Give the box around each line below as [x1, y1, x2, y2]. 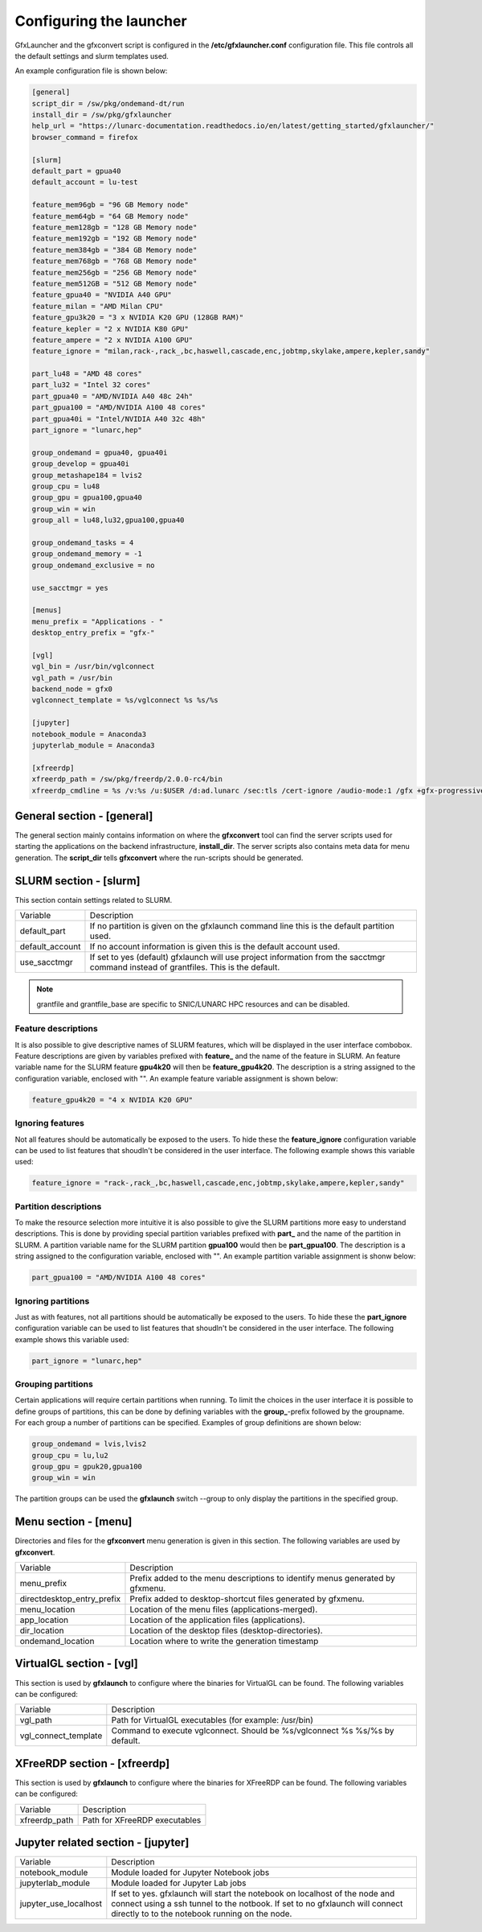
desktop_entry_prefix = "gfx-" [31, 628, 156, 637]
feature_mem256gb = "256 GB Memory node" [31, 268, 198, 277]
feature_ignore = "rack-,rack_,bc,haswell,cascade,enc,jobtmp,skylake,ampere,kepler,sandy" [31, 1179, 405, 1188]
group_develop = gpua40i [31, 459, 130, 468]
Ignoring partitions [14, 1296, 90, 1307]
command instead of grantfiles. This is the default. [89, 962, 280, 973]
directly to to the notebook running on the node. [111, 1908, 292, 1919]
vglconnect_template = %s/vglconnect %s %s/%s [31, 696, 219, 705]
